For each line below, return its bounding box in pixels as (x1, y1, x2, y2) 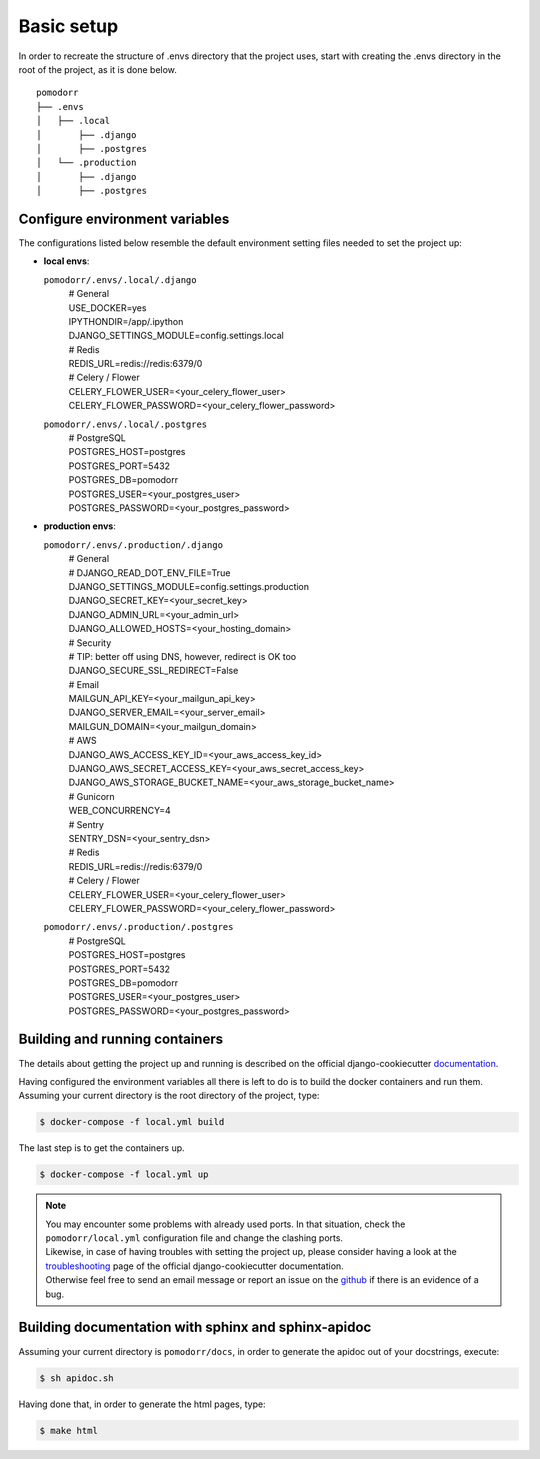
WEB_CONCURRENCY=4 (68, 805, 171, 817)
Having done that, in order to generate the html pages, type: (18, 1398, 266, 1410)
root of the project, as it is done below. (18, 63, 177, 75)
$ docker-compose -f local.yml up (39, 1169, 209, 1180)
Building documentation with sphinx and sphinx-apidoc (18, 1319, 372, 1336)
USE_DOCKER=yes (68, 301, 147, 314)
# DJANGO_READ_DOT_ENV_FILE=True (68, 566, 231, 579)
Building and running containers (18, 1031, 224, 1048)
